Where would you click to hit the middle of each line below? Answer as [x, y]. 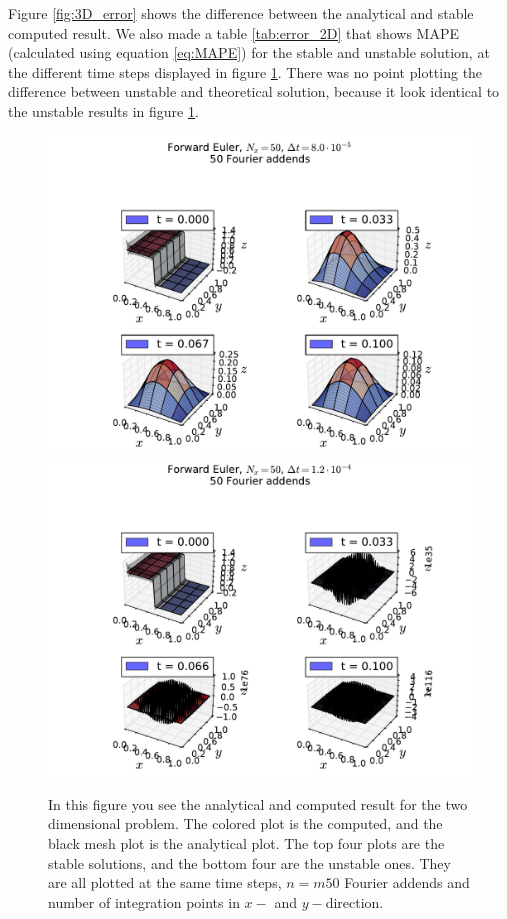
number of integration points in [144, 901]
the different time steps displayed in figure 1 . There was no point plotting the [245, 71]
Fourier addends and [407, 882]
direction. [354, 901]
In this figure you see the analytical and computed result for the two [258, 803]
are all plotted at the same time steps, [165, 882]
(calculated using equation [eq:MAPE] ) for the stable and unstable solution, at [249, 52]
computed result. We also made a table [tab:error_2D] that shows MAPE [234, 32]
